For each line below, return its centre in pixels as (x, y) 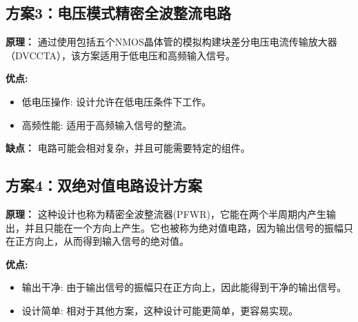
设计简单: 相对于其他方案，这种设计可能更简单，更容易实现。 (160, 310)
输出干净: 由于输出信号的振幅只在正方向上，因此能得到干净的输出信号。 (184, 287)
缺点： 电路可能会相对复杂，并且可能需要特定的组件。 (128, 148)
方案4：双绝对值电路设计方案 (104, 185)
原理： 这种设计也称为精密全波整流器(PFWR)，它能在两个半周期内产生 (166, 213)
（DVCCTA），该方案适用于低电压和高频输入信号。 (121, 55)
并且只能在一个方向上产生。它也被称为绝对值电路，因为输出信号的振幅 (184, 227)
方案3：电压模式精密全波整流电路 (119, 13)
